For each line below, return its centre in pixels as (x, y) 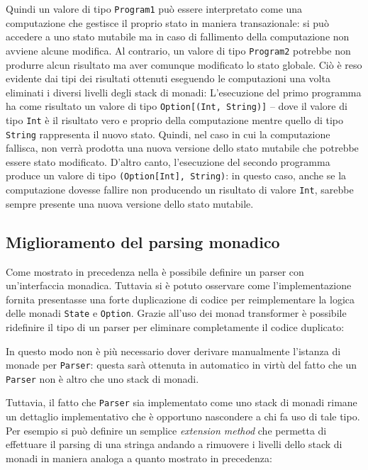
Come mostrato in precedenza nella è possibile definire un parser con (155, 271)
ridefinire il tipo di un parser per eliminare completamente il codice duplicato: (175, 326)
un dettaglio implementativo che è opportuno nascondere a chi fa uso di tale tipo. (183, 416)
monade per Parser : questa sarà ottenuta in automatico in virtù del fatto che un (182, 365)
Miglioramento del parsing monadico (143, 241)
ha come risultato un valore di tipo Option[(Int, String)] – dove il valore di (177, 106)
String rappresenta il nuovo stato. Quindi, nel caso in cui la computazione (168, 134)
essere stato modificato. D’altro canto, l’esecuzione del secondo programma (168, 161)
